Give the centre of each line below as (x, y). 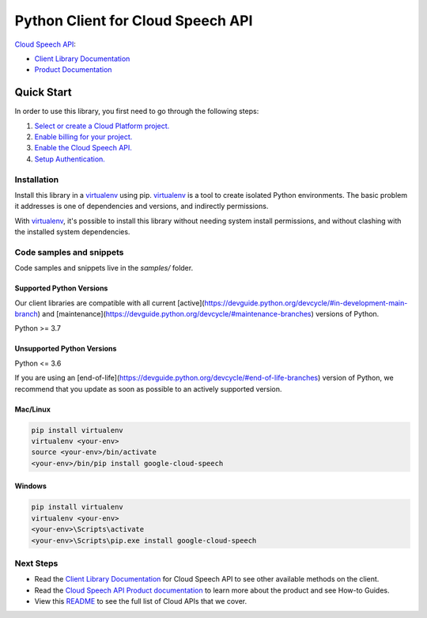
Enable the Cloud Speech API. (83, 148)
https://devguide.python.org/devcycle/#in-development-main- (306, 303)
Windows (30, 486)
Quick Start (43, 92)
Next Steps (36, 563)
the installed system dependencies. (72, 232)
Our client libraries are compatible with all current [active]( (110, 303)
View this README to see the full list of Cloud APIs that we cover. (141, 601)
